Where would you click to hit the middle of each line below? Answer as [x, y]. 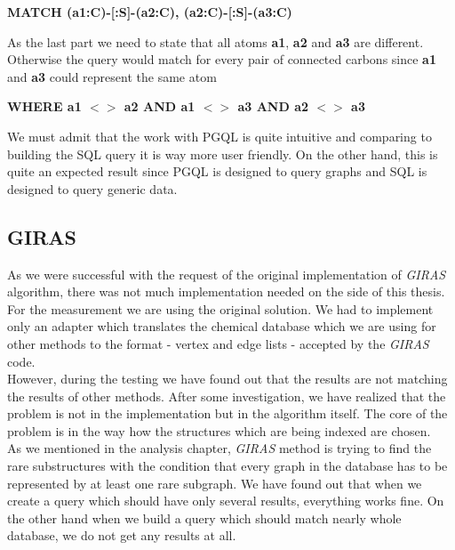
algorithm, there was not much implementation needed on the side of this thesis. [226, 291]
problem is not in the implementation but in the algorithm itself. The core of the [227, 413]
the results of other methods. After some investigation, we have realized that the [227, 396]
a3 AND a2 [273, 106]
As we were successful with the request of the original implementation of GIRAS [227, 274]
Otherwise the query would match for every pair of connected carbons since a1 [222, 59]
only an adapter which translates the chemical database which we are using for [222, 326]
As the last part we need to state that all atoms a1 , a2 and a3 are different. [216, 41]
